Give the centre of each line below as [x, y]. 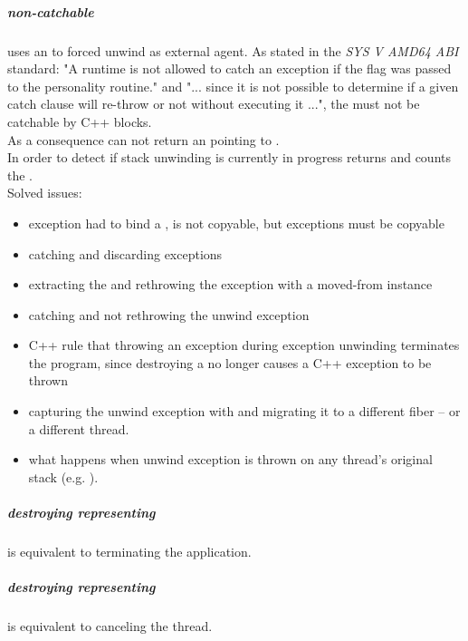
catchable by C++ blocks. [80, 121]
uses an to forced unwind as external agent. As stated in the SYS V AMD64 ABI [233, 50]
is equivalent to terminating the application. [129, 551]
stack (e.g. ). [63, 476]
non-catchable [51, 11]
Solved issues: [45, 193]
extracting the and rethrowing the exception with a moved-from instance [230, 284]
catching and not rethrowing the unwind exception [169, 314]
